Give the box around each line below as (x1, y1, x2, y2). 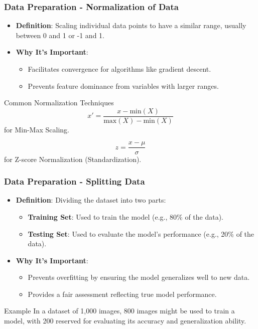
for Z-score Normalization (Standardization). (4, 153, 142, 164)
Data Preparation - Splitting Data (4, 175, 145, 188)
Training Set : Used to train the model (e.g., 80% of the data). (28, 211, 224, 222)
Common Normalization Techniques (4, 97, 114, 108)
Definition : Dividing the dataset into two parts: (16, 195, 166, 205)
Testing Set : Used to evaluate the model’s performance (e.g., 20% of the (28, 228, 254, 239)
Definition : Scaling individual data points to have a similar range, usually (16, 20, 246, 31)
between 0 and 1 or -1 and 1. (16, 30, 104, 40)
